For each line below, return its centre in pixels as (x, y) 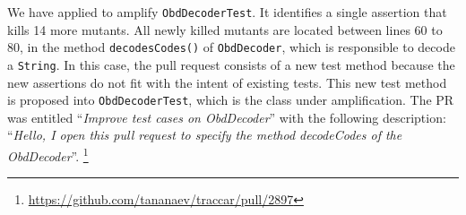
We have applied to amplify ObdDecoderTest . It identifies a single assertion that (227, 12)
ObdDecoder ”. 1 (48, 155)
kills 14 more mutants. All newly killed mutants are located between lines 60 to (225, 29)
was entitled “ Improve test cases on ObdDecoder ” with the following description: (227, 117)
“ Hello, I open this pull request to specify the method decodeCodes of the (205, 135)
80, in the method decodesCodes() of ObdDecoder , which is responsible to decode (231, 47)
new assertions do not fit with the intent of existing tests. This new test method (227, 82)
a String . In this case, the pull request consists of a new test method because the (231, 64)
